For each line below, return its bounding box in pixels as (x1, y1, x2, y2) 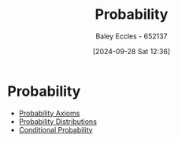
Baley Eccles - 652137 (95, 31, 168, 41)
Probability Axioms (18, 108, 80, 118)
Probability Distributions (18, 116, 98, 126)
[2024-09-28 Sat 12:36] (92, 46, 171, 56)
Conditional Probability (18, 125, 93, 134)
